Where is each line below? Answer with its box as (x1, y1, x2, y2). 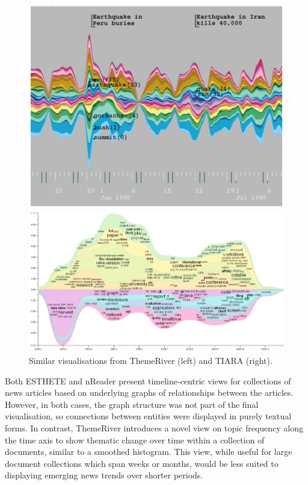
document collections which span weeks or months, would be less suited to (5, 457, 279, 469)
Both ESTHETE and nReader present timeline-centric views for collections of (5, 374, 291, 387)
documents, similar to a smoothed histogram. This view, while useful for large (5, 445, 292, 458)
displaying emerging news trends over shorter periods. (5, 469, 203, 481)
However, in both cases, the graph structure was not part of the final (5, 398, 259, 410)
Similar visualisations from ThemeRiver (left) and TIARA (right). (29, 354, 273, 367)
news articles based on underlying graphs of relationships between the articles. (5, 386, 294, 399)
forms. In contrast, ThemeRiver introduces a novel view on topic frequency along (5, 422, 304, 434)
